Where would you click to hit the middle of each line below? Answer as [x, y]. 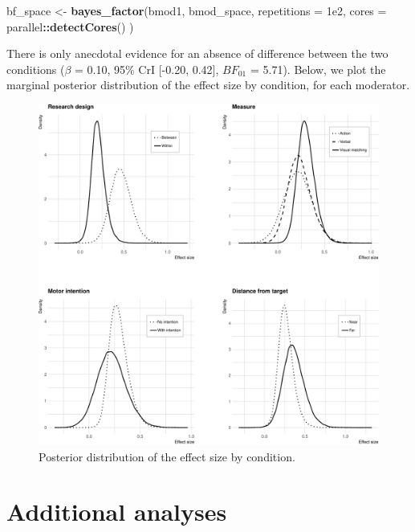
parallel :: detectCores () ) [70, 26]
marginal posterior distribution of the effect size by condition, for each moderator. [208, 85]
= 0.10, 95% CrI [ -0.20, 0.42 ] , [147, 69]
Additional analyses [117, 512]
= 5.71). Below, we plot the [318, 69]
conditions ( [36, 69]
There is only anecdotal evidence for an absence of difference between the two [197, 53]
